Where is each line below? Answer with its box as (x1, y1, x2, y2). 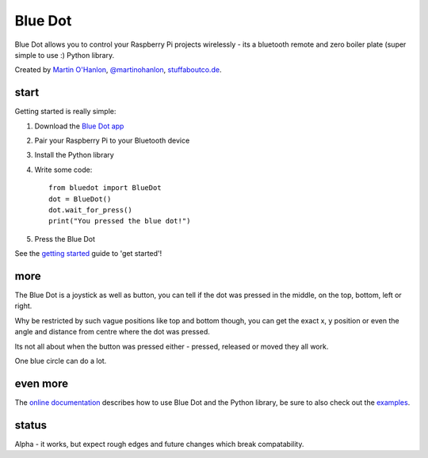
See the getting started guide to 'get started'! (14, 249, 162, 258)
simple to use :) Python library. (14, 50, 115, 59)
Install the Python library (34, 151, 114, 160)
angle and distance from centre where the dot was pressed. (14, 327, 210, 337)
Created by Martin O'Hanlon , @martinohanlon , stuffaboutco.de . (14, 65, 222, 74)
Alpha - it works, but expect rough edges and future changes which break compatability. (14, 439, 304, 448)
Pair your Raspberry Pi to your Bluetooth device (34, 135, 190, 146)
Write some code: (34, 165, 93, 174)
